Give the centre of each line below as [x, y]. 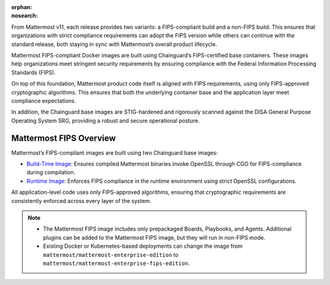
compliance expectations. [44, 100]
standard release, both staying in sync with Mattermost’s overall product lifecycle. [114, 44]
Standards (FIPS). [34, 72]
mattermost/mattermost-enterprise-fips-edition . [116, 263]
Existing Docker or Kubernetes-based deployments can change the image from [143, 246]
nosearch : [24, 16]
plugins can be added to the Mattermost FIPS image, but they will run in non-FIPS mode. [154, 237]
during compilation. [51, 172]
